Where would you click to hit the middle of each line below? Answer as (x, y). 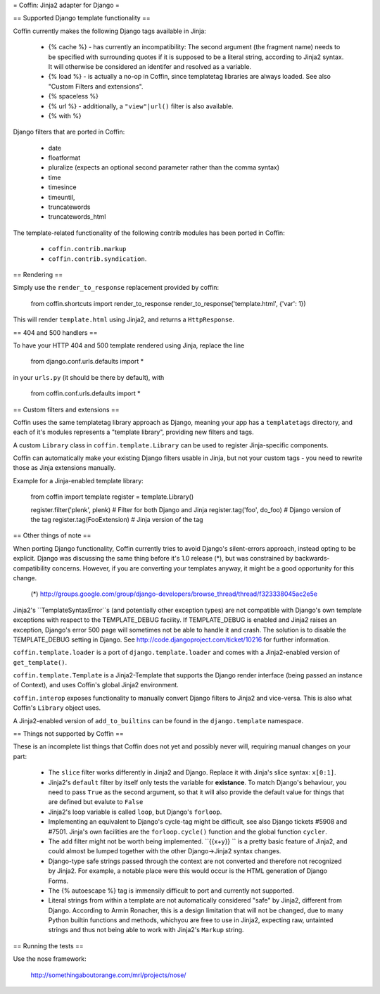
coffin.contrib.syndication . (97, 259)
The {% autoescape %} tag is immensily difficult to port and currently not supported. (171, 891)
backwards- (312, 559)
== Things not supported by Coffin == (69, 734)
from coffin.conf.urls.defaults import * (85, 393)
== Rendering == (38, 274)
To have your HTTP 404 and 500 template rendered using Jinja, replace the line (129, 345)
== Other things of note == (52, 535)
